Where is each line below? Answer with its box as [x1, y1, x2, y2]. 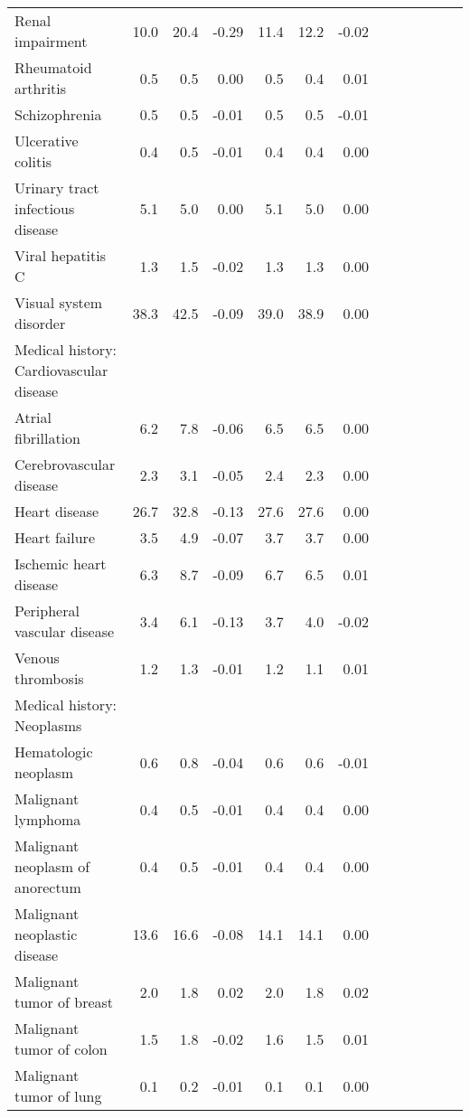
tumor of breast [14, 991, 114, 1012]
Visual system [14, 292, 103, 313]
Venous [14, 647, 60, 668]
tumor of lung [14, 1085, 102, 1106]
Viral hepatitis [14, 245, 107, 266]
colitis [14, 151, 52, 172]
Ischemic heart [14, 553, 107, 574]
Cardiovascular [14, 360, 108, 380]
